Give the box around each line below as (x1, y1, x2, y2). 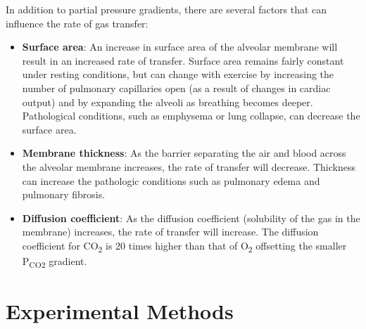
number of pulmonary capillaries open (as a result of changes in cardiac (22, 80, 331, 95)
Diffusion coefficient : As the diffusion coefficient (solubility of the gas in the (22, 210, 360, 225)
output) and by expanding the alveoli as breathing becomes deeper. (22, 94, 313, 109)
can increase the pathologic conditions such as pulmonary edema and (22, 173, 320, 188)
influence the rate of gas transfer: (6, 15, 149, 30)
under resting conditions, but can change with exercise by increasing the (22, 67, 334, 82)
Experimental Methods (6, 297, 234, 325)
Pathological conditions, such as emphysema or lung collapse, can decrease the (22, 108, 360, 123)
